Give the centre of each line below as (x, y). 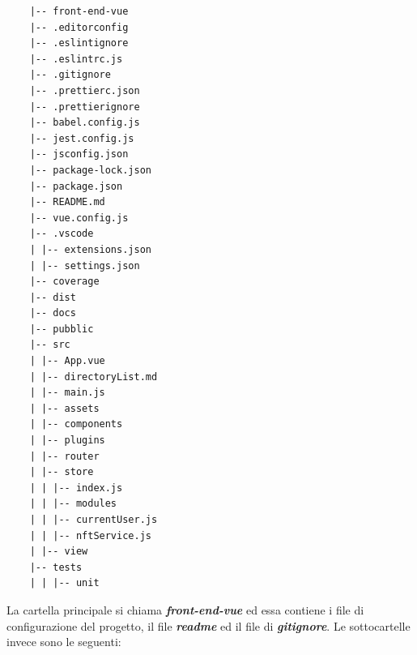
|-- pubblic (62, 329)
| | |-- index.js (76, 488)
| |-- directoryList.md (94, 377)
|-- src (50, 345)
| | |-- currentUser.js (94, 520)
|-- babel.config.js (85, 123)
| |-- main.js (67, 393)
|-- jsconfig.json (79, 154)
